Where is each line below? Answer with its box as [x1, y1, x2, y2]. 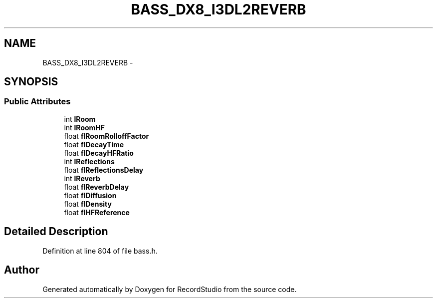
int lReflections [64, 157, 115, 166]
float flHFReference [64, 208, 130, 217]
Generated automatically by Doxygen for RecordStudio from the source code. [42, 285, 297, 294]
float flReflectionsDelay [64, 165, 144, 174]
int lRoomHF [64, 123, 105, 132]
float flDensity [64, 199, 112, 208]
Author [4, 264, 39, 277]
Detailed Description [4, 225, 108, 238]
